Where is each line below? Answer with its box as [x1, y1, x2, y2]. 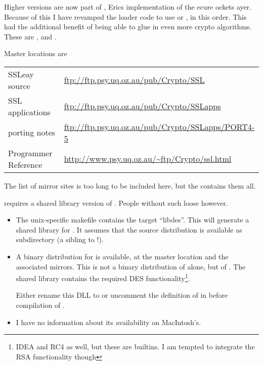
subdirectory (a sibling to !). [16, 234, 104, 245]
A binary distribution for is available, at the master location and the [16, 251, 229, 261]
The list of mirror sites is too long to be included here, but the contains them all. [4, 180, 256, 191]
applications [8, 106, 51, 118]
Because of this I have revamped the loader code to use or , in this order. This [4, 11, 247, 22]
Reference [8, 158, 42, 170]
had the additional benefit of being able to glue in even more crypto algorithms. [4, 21, 252, 32]
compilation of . [16, 299, 65, 310]
